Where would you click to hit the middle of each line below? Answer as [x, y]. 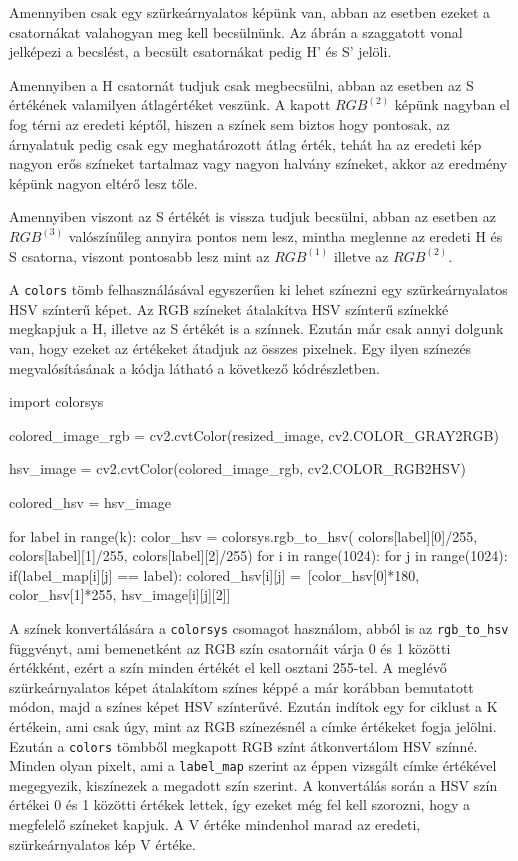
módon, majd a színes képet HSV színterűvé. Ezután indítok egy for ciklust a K [253, 706]
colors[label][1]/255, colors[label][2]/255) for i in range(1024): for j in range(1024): [258, 555]
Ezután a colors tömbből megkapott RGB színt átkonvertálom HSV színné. [243, 745]
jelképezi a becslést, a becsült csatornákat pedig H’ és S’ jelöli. [200, 51]
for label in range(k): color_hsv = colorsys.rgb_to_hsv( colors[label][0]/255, [243, 535]
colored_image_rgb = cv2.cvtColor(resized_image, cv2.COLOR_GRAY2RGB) [254, 434]
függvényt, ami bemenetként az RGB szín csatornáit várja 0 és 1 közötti [230, 647]
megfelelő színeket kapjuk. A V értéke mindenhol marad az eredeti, [215, 824]
